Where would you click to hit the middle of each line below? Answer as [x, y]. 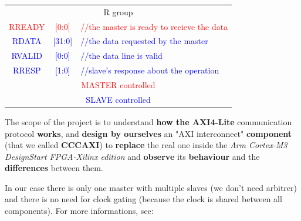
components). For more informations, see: [79, 211]
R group [118, 11]
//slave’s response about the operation [150, 70]
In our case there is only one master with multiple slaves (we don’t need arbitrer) [151, 187]
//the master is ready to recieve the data [154, 26]
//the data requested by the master [144, 41]
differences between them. [54, 168]
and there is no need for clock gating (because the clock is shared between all [143, 199]
